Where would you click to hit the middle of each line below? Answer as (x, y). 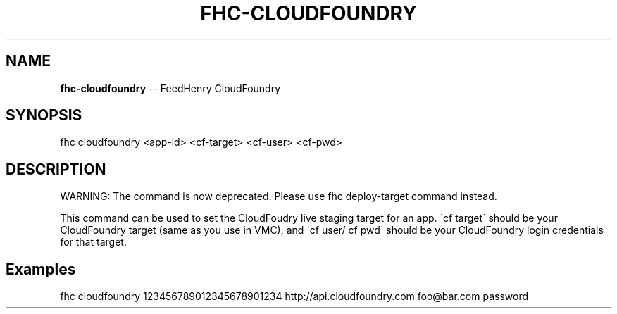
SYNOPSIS (44, 115)
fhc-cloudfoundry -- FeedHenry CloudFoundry (170, 88)
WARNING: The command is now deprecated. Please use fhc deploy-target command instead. (279, 196)
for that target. (93, 242)
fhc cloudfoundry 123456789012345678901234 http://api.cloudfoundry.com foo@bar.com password (294, 296)
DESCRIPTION (56, 169)
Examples (41, 269)
